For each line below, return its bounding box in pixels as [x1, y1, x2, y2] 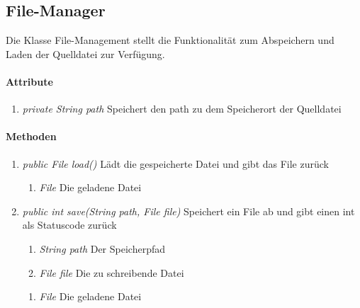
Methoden [6, 129, 57, 144]
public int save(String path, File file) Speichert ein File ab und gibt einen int [22, 203, 355, 218]
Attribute [6, 74, 53, 89]
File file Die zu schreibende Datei [39, 265, 184, 280]
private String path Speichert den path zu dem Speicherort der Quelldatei [22, 101, 342, 116]
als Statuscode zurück [22, 217, 117, 232]
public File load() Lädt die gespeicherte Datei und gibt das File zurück [22, 156, 329, 171]
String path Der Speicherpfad [39, 241, 166, 256]
